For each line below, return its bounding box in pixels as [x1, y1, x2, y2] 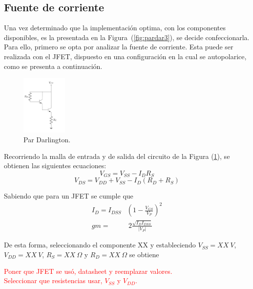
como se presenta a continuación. [4, 61, 103, 71]
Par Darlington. [23, 134, 71, 144]
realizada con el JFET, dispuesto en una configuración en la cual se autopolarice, [4, 51, 247, 61]
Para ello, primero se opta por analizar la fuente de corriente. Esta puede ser [4, 42, 233, 52]
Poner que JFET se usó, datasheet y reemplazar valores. [4, 266, 172, 276]
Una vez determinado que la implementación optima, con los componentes [4, 22, 226, 33]
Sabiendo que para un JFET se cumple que [4, 191, 133, 201]
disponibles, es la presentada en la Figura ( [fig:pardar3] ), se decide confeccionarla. [4, 32, 250, 42]
